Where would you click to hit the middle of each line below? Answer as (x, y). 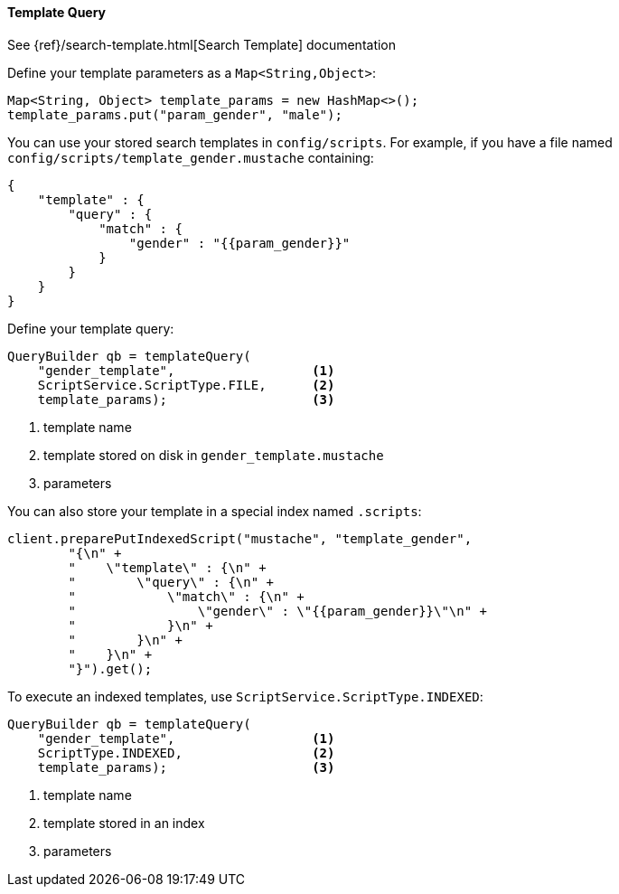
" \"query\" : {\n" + (171, 582)
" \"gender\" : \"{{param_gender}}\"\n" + (278, 611)
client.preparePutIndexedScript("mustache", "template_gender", (240, 538)
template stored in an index (124, 823)
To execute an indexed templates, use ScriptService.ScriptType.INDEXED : (245, 696)
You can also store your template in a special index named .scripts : (215, 511)
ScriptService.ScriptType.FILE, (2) (186, 385)
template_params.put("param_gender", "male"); (175, 114)
